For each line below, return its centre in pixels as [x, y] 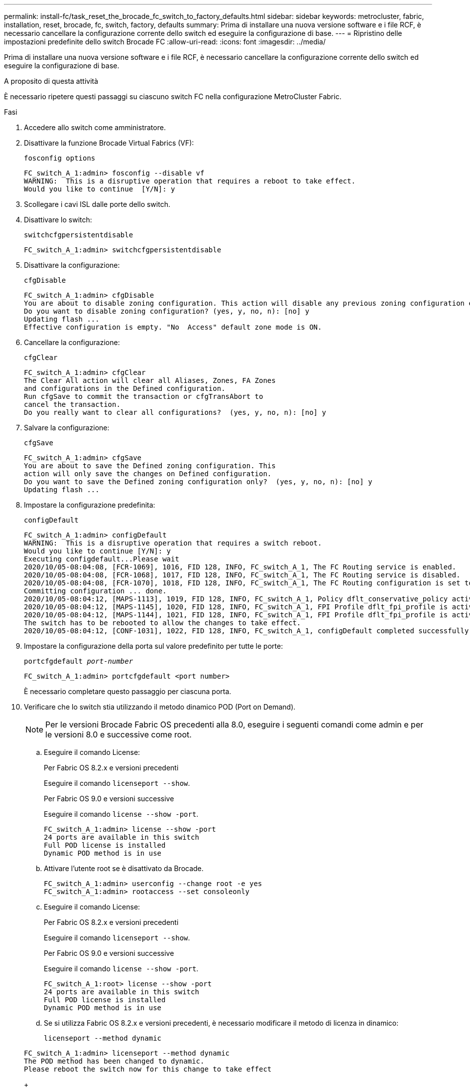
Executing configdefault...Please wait [102, 559]
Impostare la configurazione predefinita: [90, 505]
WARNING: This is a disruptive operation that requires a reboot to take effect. [190, 181]
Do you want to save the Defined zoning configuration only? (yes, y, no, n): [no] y [198, 482]
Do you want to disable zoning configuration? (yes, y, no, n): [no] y [167, 311]
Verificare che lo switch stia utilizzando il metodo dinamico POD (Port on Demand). [160, 707]
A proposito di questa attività [51, 81]
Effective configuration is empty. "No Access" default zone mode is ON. [173, 327]
